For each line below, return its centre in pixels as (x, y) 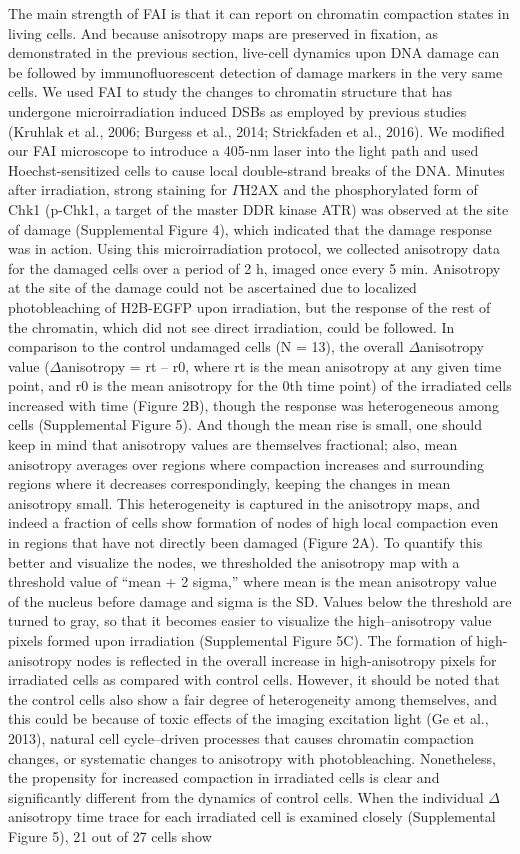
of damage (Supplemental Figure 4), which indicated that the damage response (250, 228)
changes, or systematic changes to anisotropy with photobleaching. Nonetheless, (252, 757)
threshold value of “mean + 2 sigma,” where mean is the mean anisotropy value (252, 581)
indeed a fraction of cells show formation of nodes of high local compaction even (253, 522)
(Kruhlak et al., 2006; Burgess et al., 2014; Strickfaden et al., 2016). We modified (256, 130)
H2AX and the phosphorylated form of (359, 189)
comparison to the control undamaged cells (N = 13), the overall (206, 346)
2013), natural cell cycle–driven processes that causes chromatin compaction (241, 737)
